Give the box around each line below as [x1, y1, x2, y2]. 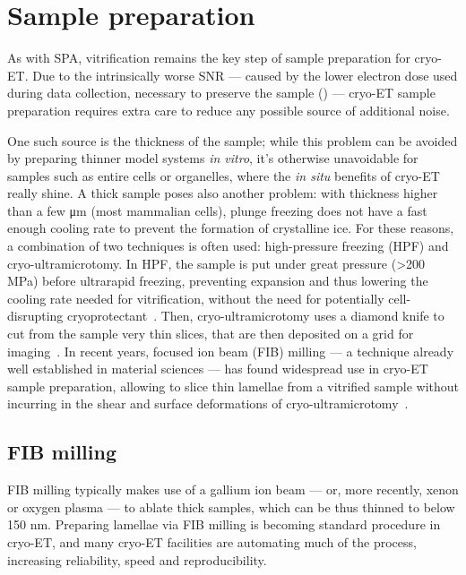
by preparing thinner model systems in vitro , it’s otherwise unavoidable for [7, 149, 419, 167]
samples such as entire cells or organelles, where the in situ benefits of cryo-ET [7, 166, 440, 185]
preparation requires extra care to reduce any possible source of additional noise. [7, 100, 450, 119]
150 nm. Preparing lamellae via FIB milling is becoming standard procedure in [7, 515, 441, 534]
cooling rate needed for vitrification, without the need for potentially [7, 288, 384, 307]
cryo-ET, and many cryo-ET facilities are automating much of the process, [7, 532, 417, 551]
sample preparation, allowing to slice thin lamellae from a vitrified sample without [7, 376, 460, 395]
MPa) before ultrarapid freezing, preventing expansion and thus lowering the [7, 271, 428, 290]
